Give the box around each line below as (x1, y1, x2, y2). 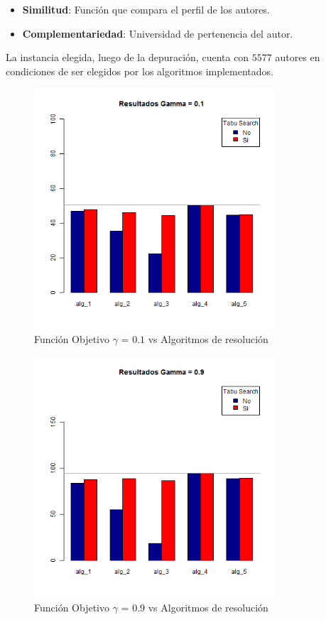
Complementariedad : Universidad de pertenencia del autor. (22, 26, 293, 40)
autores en (275, 50, 320, 65)
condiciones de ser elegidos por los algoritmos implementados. (6, 63, 273, 78)
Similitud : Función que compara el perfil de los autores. (22, 2, 270, 16)
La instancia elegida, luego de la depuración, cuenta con (6, 50, 249, 65)
